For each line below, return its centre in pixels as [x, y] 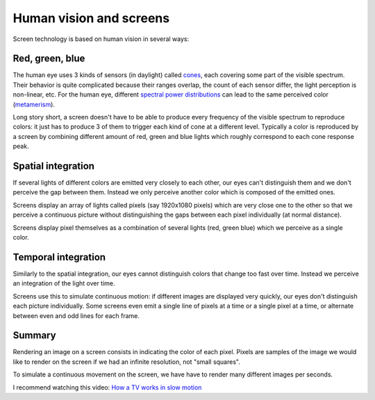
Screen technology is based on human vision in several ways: [101, 39]
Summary [34, 336]
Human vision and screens [91, 18]
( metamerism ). [34, 104]
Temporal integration [59, 257]
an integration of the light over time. [64, 283]
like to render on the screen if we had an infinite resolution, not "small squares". [127, 362]
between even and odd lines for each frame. [76, 315]
